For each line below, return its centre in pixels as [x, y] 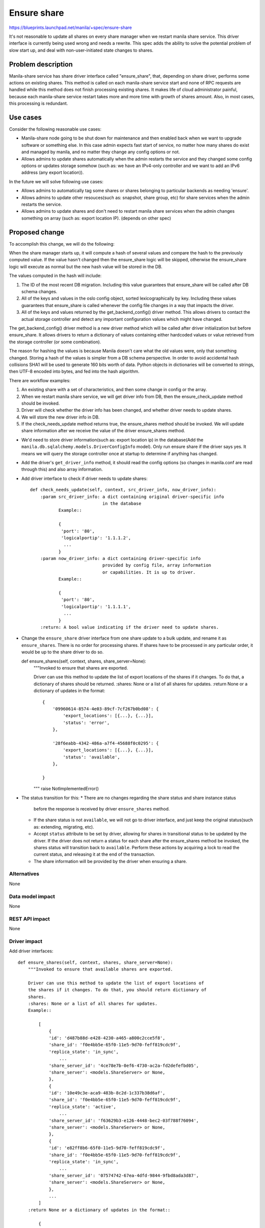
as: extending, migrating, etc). [64, 827]
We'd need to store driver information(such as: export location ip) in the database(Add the [112, 440]
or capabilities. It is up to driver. [149, 572]
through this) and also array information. [62, 470]
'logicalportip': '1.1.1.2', [96, 538]
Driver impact [26, 941]
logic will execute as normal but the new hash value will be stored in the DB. [86, 266]
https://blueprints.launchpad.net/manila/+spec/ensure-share [70, 28]
